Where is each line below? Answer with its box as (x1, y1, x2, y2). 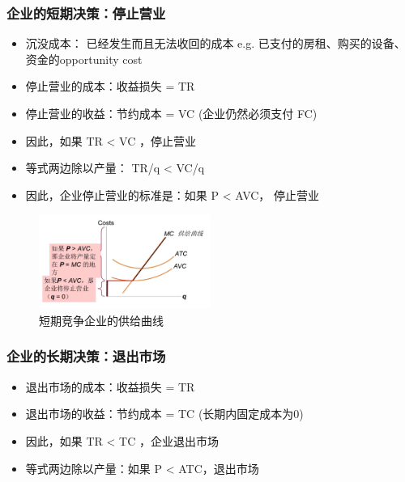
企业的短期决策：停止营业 (6, 2, 166, 23)
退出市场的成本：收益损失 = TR (25, 378, 195, 395)
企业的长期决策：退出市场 (6, 346, 166, 366)
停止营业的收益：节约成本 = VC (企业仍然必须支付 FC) (25, 105, 318, 121)
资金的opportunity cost (25, 50, 143, 67)
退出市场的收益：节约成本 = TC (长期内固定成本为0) (25, 405, 304, 422)
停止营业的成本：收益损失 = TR (25, 78, 195, 95)
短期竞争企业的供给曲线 (39, 311, 164, 328)
